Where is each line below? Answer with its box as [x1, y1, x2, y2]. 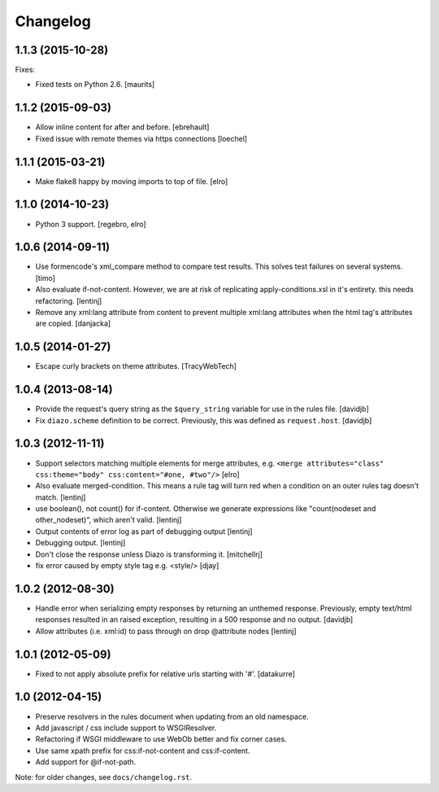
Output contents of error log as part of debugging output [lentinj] [35, 526, 253, 536]
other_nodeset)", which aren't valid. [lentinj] [35, 515, 182, 525]
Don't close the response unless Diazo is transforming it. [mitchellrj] [35, 549, 263, 559]
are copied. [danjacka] [35, 318, 111, 329]
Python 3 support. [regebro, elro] [35, 219, 146, 229]
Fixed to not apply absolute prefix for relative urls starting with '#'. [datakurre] [35, 668, 296, 679]
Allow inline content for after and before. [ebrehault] [35, 122, 210, 132]
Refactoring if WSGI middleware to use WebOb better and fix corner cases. [35, 734, 288, 744]
